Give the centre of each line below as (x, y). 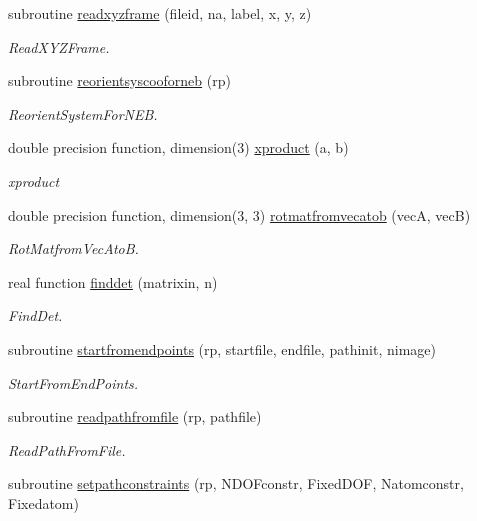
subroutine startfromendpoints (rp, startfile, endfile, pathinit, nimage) (222, 348)
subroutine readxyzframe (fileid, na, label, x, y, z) (160, 13)
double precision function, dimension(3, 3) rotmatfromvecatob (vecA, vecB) (239, 214)
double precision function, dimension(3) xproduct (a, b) (178, 147)
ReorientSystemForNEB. (83, 113)
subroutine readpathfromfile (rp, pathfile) (135, 416)
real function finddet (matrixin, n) (113, 281)
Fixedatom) (43, 502)
